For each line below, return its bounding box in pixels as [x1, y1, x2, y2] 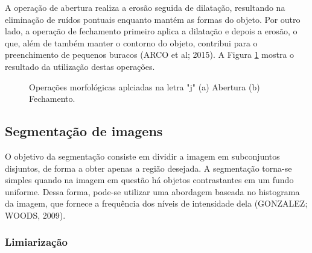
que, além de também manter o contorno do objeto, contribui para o [5, 36, 258, 49]
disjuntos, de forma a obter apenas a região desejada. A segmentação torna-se [5, 161, 292, 174]
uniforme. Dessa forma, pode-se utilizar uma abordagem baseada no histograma [5, 185, 300, 198]
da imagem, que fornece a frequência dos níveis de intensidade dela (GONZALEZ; [5, 197, 308, 210]
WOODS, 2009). [5, 208, 66, 221]
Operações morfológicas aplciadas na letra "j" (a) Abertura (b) [29, 80, 260, 93]
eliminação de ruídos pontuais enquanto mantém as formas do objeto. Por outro [5, 13, 301, 25]
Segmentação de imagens [5, 122, 163, 140]
